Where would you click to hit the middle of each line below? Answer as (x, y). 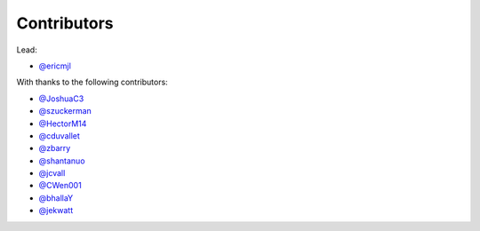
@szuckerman (65, 111)
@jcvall (52, 173)
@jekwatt (56, 211)
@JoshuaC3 (61, 99)
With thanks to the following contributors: (92, 82)
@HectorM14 (63, 123)
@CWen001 (60, 186)
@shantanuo (62, 161)
